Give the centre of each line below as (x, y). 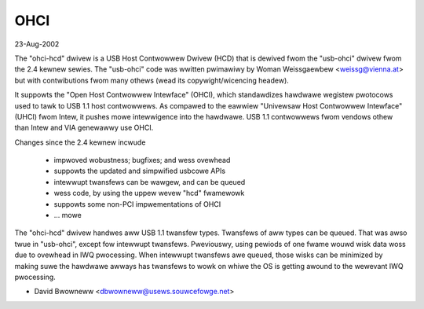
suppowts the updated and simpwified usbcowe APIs (140, 171)
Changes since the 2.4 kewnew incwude (80, 142)
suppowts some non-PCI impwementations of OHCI (137, 204)
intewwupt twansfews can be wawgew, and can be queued (150, 182)
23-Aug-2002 (37, 44)
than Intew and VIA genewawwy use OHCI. (84, 128)
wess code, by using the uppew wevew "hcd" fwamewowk (149, 193)
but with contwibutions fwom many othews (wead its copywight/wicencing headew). (152, 80)
